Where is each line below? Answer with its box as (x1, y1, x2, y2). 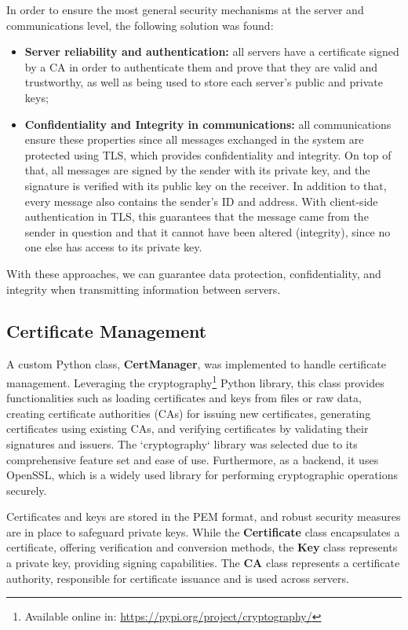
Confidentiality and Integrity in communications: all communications (24, 115, 392, 132)
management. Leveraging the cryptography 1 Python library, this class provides (6, 372, 384, 390)
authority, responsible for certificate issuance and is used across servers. (6, 570, 349, 586)
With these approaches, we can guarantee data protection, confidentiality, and (6, 265, 381, 281)
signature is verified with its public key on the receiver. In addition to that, (24, 177, 387, 193)
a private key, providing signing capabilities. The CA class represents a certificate (6, 555, 400, 571)
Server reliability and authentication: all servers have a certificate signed (24, 43, 399, 60)
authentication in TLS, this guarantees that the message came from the (24, 208, 369, 225)
